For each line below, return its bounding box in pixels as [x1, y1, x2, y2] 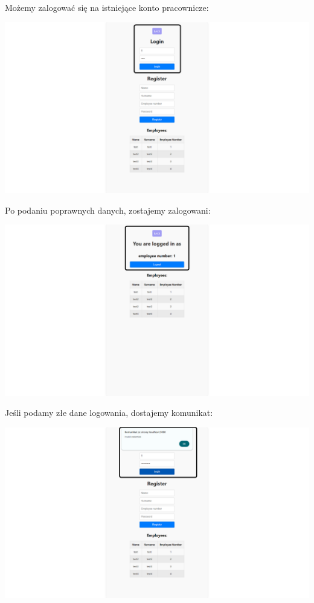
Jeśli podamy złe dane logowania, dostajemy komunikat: [5, 406, 213, 419]
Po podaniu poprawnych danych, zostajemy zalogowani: [5, 203, 211, 216]
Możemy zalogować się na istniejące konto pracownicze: [5, 1, 209, 13]
